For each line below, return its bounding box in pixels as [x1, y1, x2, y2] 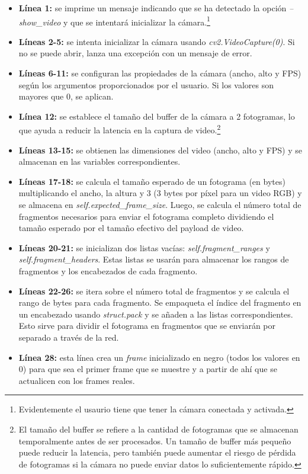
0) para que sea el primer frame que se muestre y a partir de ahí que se [18, 363, 277, 375]
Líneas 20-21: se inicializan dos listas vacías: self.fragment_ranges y [18, 241, 270, 254]
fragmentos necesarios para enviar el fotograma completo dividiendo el [18, 210, 274, 222]
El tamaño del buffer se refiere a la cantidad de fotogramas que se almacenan [18, 422, 299, 435]
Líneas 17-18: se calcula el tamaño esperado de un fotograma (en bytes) [18, 175, 285, 187]
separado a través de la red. [18, 331, 119, 343]
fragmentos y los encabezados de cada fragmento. [18, 265, 198, 277]
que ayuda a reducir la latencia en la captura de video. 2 [18, 122, 221, 136]
